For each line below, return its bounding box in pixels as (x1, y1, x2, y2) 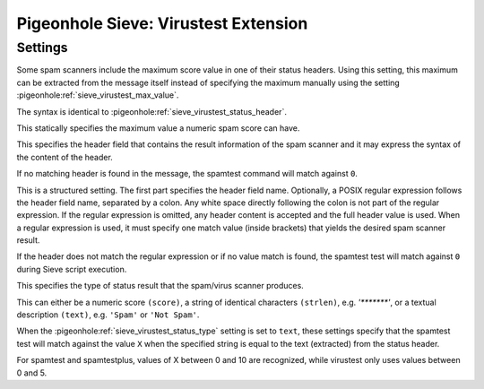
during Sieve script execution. (16, 264, 127, 274)
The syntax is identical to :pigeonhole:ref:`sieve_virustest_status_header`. (16, 106, 287, 117)
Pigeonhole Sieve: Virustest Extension (16, 13, 308, 33)
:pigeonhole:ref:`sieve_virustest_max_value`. (16, 90, 179, 100)
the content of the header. (16, 151, 114, 162)
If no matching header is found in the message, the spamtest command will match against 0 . (16, 169, 359, 179)
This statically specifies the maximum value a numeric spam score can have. (16, 122, 300, 134)
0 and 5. (16, 367, 48, 378)
